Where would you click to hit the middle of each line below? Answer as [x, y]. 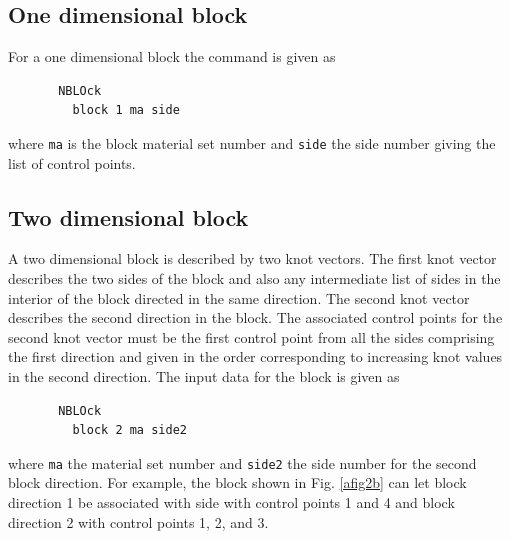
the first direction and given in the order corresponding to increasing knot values [255, 356]
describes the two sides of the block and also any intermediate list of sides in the [254, 278]
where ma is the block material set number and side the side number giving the [252, 142]
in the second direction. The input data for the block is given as [204, 376]
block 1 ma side [126, 110]
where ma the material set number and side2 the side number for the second [242, 462]
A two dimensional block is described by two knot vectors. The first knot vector [252, 258]
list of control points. [72, 162]
